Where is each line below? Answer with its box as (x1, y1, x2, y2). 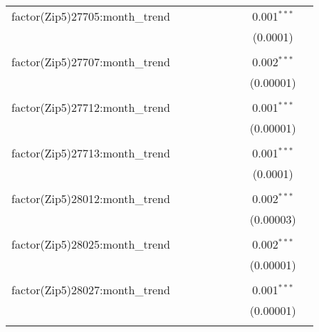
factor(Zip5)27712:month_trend (11, 99, 170, 115)
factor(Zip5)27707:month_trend (11, 53, 170, 70)
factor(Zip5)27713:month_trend (11, 145, 170, 161)
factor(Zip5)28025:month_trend (11, 236, 170, 252)
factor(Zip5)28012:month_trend (11, 190, 170, 207)
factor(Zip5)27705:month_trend (11, 8, 170, 24)
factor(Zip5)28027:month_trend (11, 281, 170, 298)
